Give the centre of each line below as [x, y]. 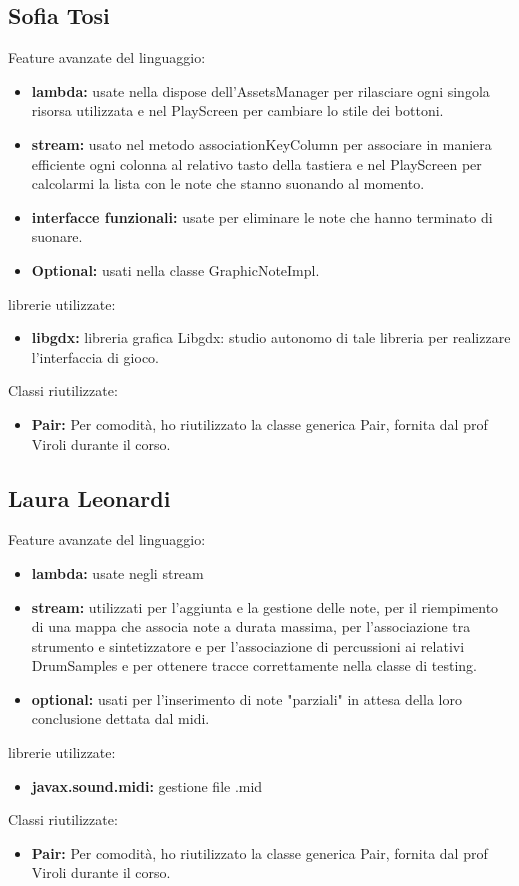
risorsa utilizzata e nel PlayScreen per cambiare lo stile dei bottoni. [237, 110]
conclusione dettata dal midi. [120, 718]
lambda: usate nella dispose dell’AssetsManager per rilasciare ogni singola [260, 90]
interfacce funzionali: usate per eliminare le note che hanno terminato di [262, 216]
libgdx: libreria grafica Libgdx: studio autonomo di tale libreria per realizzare [271, 337]
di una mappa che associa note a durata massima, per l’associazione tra [251, 626]
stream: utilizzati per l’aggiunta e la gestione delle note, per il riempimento [265, 606]
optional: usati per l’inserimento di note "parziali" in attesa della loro [246, 698]
